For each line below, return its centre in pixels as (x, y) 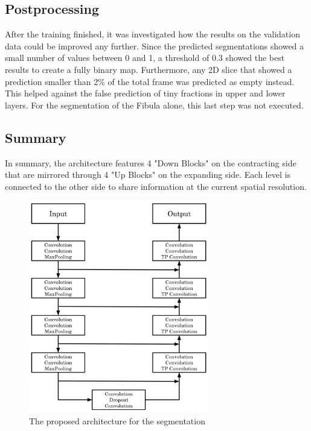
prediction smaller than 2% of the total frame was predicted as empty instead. (150, 81)
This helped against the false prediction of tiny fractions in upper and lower (145, 93)
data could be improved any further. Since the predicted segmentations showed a (155, 46)
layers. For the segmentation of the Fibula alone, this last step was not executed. (154, 105)
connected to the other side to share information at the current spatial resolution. (156, 186)
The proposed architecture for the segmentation (117, 421)
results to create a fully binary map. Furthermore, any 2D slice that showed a (149, 69)
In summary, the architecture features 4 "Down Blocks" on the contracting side (151, 162)
